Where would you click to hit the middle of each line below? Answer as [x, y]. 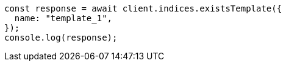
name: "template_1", [63, 18]
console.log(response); [61, 38]
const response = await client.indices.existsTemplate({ [143, 8]
